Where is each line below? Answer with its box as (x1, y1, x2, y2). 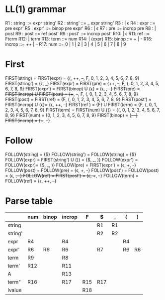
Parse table (5, 195, 53, 206)
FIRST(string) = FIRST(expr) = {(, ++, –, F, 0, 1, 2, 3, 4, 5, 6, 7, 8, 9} (5, 75, 140, 81)
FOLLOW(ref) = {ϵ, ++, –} (5, 178, 57, 184)
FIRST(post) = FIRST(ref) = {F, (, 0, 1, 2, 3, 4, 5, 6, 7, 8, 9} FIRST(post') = (5, 96, 152, 102)
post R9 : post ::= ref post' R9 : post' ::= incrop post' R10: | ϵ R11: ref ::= (5, 30, 150, 36)
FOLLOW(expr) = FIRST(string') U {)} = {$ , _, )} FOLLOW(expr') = (5, 156, 138, 162)
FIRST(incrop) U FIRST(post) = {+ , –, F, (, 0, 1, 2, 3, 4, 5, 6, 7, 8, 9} (5, 91, 138, 97)
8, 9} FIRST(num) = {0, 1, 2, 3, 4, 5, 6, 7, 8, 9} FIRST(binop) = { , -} (5, 112, 138, 118)
